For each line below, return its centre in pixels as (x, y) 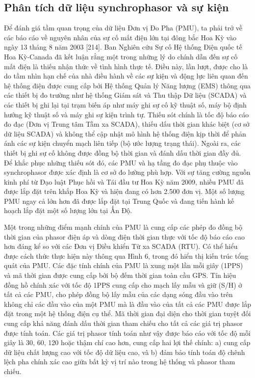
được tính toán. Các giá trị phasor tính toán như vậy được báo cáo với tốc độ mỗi (127, 333)
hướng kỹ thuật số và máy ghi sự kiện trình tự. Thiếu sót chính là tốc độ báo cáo (127, 114)
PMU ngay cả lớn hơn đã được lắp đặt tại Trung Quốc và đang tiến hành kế (119, 201)
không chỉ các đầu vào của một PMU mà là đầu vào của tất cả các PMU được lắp (127, 304)
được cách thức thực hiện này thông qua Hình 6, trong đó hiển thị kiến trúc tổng (126, 256)
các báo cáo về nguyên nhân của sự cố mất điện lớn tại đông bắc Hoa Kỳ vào (120, 37)
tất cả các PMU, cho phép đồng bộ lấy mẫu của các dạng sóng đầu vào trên (118, 294)
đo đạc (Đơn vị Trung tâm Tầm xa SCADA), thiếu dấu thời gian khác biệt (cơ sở (127, 124)
